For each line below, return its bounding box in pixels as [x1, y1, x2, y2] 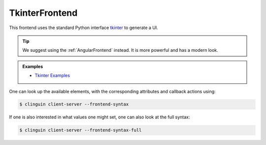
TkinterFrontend [9, 7, 78, 18]
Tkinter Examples [34, 72, 70, 78]
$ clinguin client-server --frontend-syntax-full [19, 127, 142, 133]
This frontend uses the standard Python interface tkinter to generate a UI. [9, 25, 159, 31]
